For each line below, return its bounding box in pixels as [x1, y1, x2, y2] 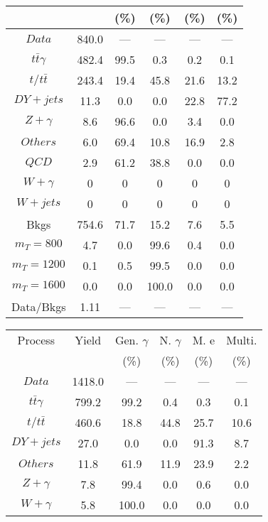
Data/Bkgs [11, 298, 66, 315]
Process [17, 332, 55, 348]
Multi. [226, 332, 257, 348]
